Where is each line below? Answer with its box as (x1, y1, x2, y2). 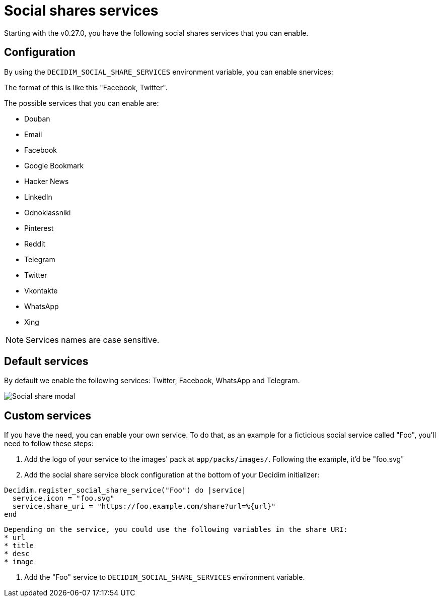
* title (4, 542, 34, 550)
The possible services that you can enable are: (4, 98, 159, 107)
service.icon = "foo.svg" (12, 494, 115, 503)
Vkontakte (24, 286, 58, 295)
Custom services (4, 409, 91, 422)
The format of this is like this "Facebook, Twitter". (4, 83, 168, 92)
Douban (24, 114, 50, 123)
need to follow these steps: (4, 439, 94, 448)
